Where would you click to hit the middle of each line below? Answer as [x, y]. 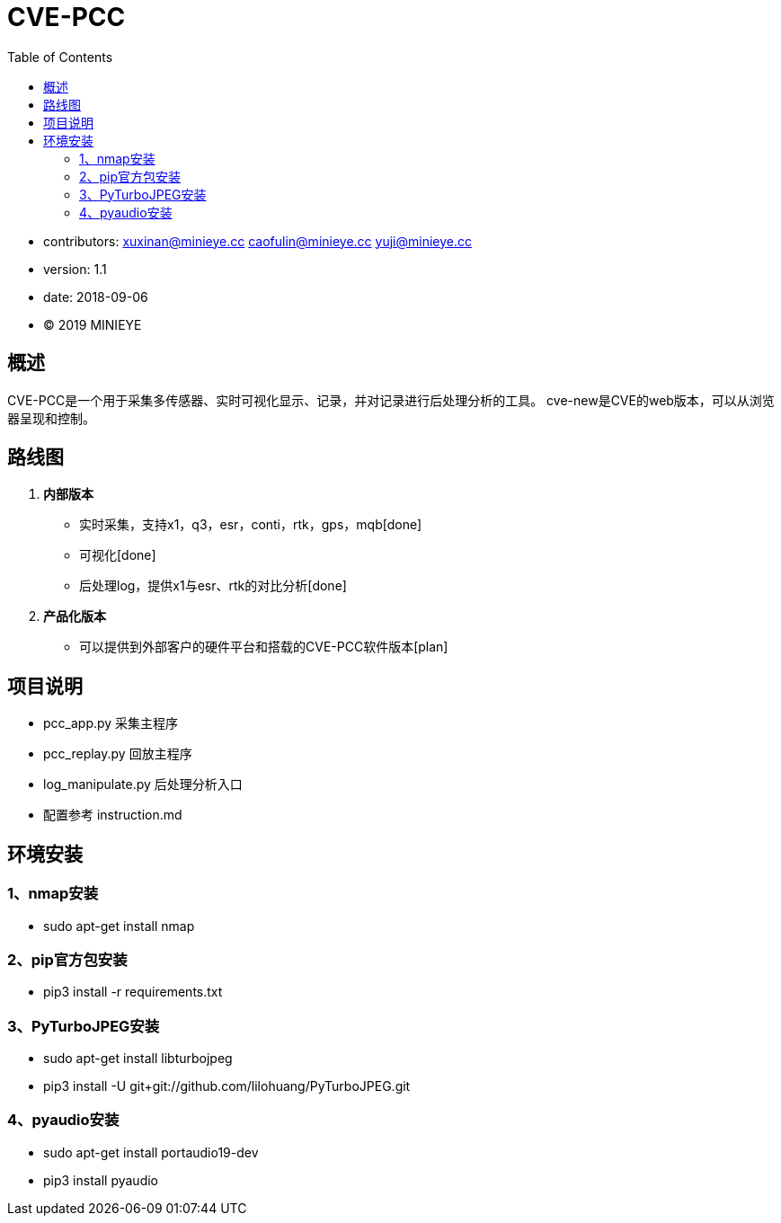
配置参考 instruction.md [113, 815]
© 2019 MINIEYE [93, 324]
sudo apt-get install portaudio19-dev [151, 1152]
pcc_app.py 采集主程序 [111, 723]
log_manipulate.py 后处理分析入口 [143, 784]
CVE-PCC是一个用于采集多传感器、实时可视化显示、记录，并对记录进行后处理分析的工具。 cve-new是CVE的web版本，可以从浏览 [391, 400]
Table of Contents [60, 57]
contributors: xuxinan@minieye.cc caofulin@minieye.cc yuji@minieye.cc [257, 241]
